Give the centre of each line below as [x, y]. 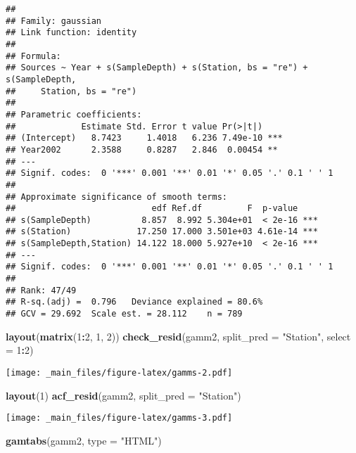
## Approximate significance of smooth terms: [116, 197]
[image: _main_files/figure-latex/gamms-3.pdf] [119, 418]
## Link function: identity [71, 33]
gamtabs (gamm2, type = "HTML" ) [84, 440]
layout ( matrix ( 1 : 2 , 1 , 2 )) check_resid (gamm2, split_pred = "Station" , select [178, 336]
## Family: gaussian [54, 21]
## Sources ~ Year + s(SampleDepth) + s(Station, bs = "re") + [157, 68]
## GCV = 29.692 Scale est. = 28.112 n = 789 [124, 314]
